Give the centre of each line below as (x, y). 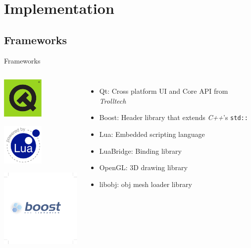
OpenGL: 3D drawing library (143, 167)
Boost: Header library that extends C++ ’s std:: (174, 117)
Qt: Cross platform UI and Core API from (164, 91)
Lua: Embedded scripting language (152, 134)
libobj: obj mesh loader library (146, 184)
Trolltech (113, 100)
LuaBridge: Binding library (140, 151)
